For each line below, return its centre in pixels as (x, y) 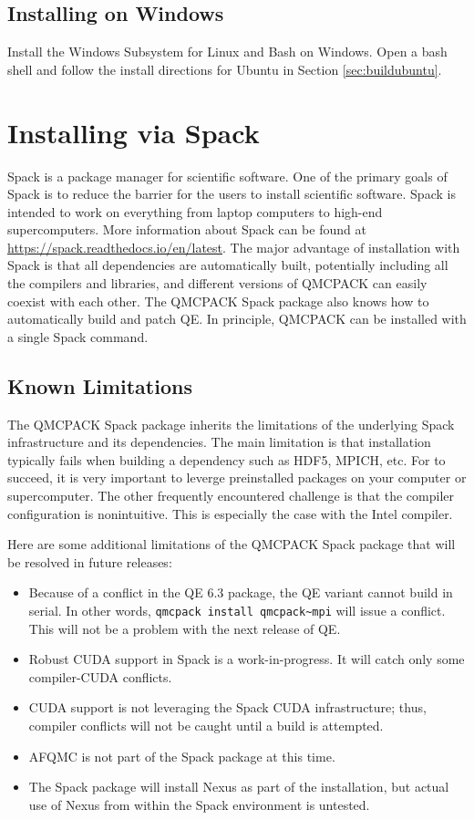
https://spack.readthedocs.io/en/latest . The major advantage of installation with (234, 247)
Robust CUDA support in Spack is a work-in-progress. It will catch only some (247, 659)
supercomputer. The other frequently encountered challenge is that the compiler (231, 496)
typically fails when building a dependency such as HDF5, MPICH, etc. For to (227, 459)
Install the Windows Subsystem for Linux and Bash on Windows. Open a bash (227, 52)
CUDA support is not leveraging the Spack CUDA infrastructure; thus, (227, 707)
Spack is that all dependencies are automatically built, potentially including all (228, 265)
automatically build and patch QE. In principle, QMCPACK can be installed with (237, 319)
